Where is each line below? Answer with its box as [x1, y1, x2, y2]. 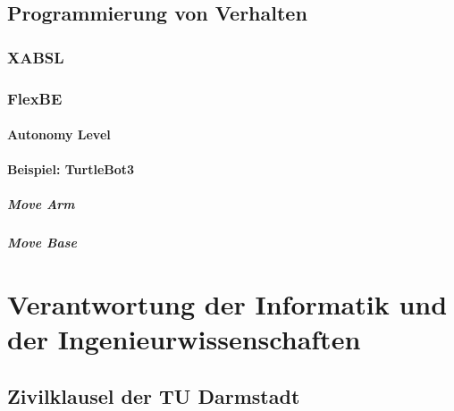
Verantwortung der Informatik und [7, 286, 448, 323]
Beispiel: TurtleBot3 [7, 160, 135, 179]
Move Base [7, 233, 77, 252]
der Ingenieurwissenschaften [7, 321, 361, 357]
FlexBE [7, 87, 63, 109]
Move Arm [7, 195, 75, 214]
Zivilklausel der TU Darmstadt [7, 382, 300, 409]
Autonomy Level [7, 125, 111, 144]
